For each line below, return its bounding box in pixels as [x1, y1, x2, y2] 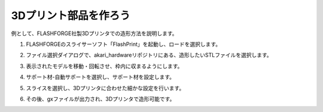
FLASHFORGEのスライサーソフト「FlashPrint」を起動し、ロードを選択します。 [26, 41, 221, 48]
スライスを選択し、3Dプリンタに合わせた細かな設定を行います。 [26, 84, 185, 92]
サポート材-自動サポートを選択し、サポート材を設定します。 [26, 73, 175, 80]
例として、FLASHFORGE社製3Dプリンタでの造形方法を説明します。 [11, 30, 178, 37]
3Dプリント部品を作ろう [11, 9, 131, 22]
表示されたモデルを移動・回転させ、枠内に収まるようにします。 [26, 63, 183, 70]
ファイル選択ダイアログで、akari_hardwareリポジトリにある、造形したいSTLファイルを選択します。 [26, 51, 272, 59]
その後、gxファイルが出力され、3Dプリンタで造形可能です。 [26, 95, 175, 102]
